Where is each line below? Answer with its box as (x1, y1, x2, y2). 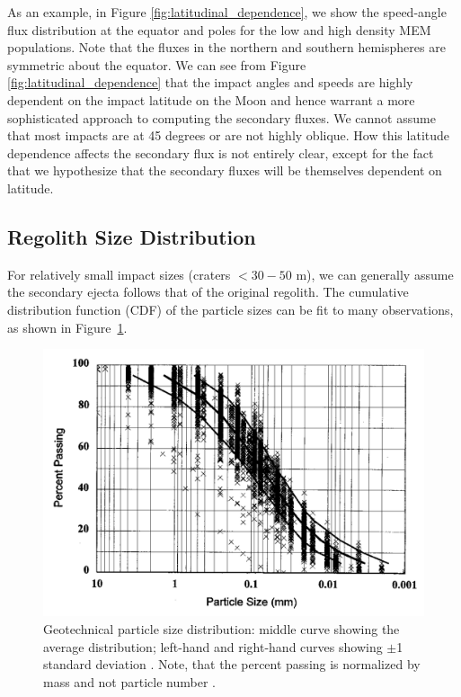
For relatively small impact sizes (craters (7, 264, 231, 283)
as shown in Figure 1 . (7, 317, 128, 336)
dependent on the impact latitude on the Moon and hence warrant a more (7, 90, 415, 109)
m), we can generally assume (296, 264, 454, 283)
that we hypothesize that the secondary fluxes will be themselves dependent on (7, 161, 442, 180)
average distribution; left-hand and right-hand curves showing (43, 637, 383, 656)
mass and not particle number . (43, 672, 216, 691)
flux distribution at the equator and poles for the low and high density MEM (7, 20, 431, 39)
